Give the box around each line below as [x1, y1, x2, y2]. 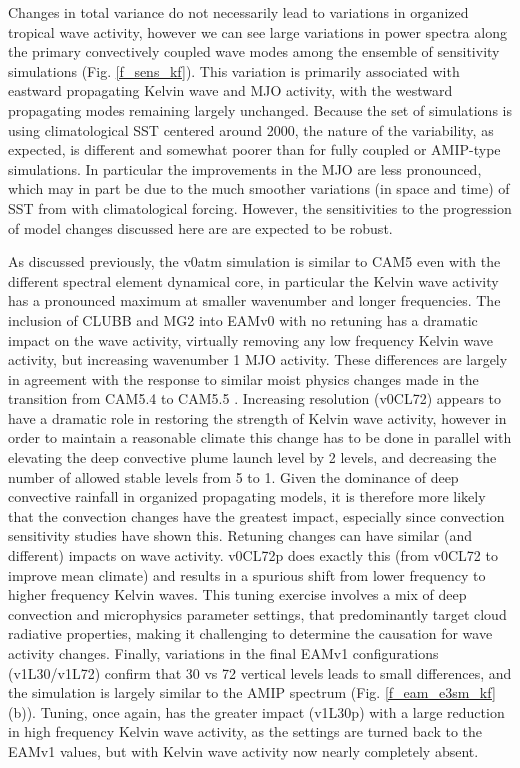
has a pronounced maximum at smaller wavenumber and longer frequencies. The [8, 290, 501, 311]
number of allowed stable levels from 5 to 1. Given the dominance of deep [8, 466, 459, 487]
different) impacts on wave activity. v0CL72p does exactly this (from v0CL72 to [8, 545, 498, 566]
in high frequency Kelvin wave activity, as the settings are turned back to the [8, 721, 483, 742]
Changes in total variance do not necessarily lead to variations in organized [8, 2, 469, 22]
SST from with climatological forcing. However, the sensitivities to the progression [8, 197, 512, 218]
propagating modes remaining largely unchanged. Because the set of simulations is [8, 99, 512, 120]
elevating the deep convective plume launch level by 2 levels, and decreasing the [8, 447, 497, 468]
